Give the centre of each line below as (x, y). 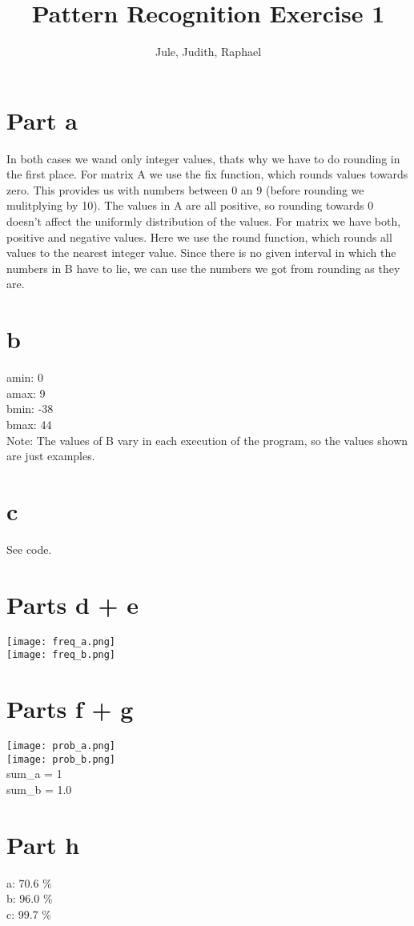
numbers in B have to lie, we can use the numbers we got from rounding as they (203, 268)
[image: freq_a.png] (61, 641)
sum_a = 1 (34, 774)
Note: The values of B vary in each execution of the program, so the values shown (207, 440)
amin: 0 (25, 377)
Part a (42, 120)
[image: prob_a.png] (61, 746)
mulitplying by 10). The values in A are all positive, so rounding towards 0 (190, 205)
